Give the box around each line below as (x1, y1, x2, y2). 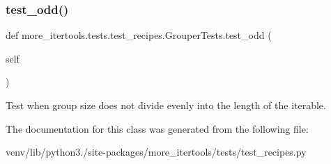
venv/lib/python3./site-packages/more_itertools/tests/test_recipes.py (6, 145, 307, 159)
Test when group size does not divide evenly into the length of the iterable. (6, 98, 326, 112)
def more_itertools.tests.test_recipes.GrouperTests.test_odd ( (6, 28, 272, 42)
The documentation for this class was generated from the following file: (6, 121, 309, 136)
